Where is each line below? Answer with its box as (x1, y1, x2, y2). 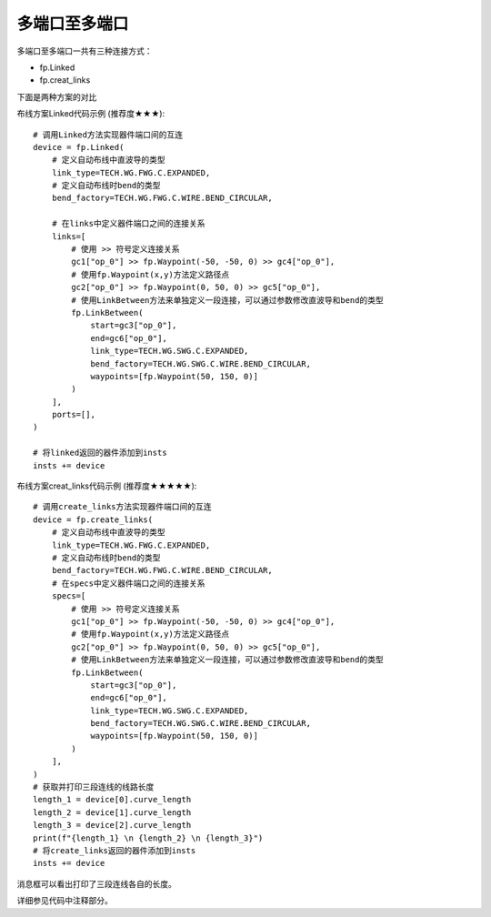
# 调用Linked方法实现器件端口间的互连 (33, 129, 184, 140)
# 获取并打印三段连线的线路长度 (33, 782, 155, 792)
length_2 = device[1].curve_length (33, 807, 192, 818)
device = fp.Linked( (33, 142, 125, 152)
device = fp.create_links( (33, 514, 154, 525)
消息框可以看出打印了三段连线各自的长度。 (16, 878, 176, 889)
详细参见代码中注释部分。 (16, 895, 113, 906)
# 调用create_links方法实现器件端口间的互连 (33, 501, 213, 512)
